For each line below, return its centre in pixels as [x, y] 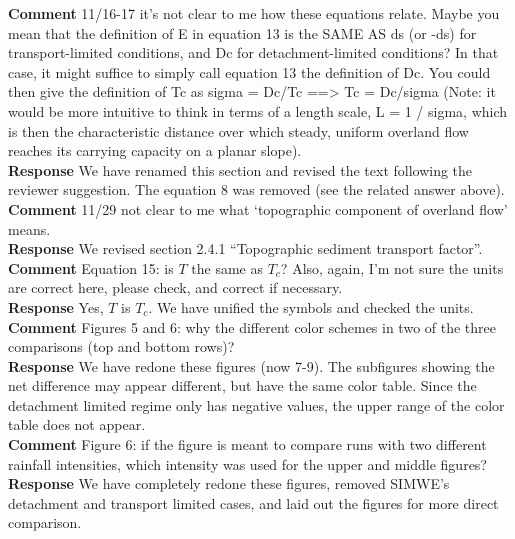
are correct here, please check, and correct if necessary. [175, 287]
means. [29, 228]
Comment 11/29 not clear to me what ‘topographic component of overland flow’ [258, 208]
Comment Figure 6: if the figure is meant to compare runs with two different [247, 444]
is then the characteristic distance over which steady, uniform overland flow [238, 130]
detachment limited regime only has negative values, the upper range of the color [256, 404]
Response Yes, [56, 306]
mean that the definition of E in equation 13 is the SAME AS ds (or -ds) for [242, 32]
